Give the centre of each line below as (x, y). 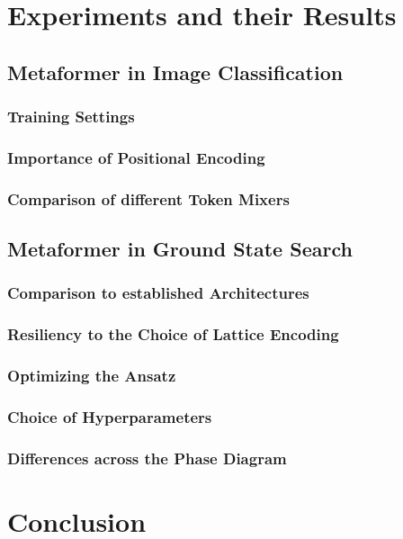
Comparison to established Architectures (158, 293)
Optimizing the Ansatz (92, 376)
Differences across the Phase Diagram (147, 458)
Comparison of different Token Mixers (148, 198)
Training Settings (71, 117)
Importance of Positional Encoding (136, 157)
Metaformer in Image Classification (175, 72)
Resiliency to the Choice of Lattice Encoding (173, 334)
